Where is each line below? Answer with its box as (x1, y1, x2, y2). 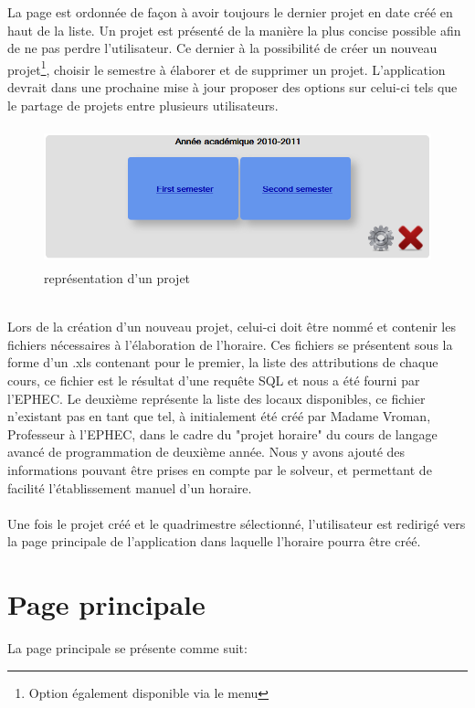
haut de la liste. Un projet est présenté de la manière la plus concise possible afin (7, 20, 461, 39)
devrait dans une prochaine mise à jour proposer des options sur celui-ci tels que (7, 78, 458, 97)
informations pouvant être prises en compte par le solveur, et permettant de (7, 460, 432, 479)
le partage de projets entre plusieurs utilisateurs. (7, 95, 279, 114)
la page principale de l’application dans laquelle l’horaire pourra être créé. (7, 532, 421, 551)
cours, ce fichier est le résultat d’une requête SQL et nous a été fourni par (7, 370, 420, 389)
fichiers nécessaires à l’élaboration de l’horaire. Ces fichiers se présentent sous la (7, 334, 453, 354)
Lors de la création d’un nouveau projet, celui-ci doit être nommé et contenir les (7, 317, 456, 336)
